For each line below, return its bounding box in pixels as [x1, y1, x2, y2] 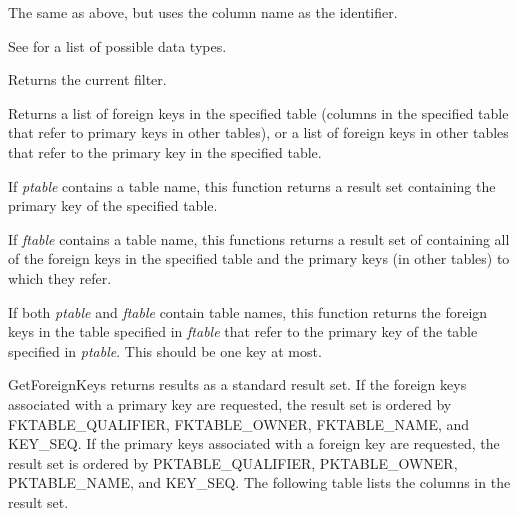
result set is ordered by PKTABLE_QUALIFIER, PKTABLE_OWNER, [8, 452, 458, 473]
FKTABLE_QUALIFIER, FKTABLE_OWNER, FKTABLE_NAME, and [8, 413, 470, 434]
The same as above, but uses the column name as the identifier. [8, 2, 398, 22]
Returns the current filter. [8, 69, 167, 90]
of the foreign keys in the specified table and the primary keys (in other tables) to [8, 248, 510, 269]
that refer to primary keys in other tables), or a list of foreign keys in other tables [8, 122, 509, 143]
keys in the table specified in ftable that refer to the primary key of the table [8, 321, 478, 342]
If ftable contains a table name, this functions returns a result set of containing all [8, 228, 510, 249]
